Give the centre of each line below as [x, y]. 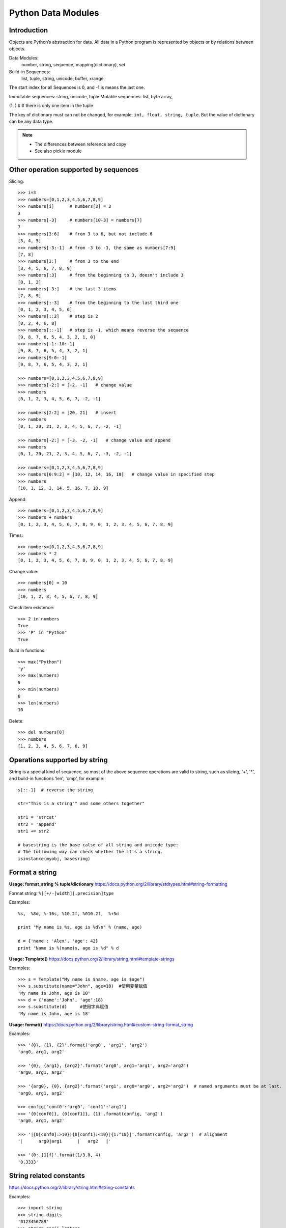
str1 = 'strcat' [37, 817]
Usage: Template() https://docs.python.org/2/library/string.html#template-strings [92, 959]
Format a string [33, 873]
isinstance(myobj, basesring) [54, 859]
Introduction [29, 30]
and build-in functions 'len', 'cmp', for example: [57, 779]
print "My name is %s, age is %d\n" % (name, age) [80, 927]
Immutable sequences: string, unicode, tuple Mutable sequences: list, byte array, [91, 96]
